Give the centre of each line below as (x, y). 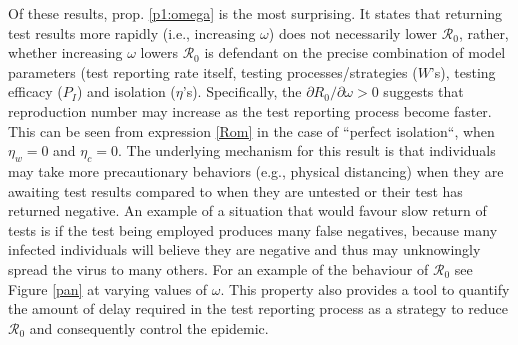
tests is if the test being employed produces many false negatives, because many (253, 229)
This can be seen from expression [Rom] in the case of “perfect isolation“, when (251, 130)
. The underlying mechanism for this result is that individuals (306, 150)
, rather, (483, 32)
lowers (159, 52)
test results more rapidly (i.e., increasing (132, 32)
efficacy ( (35, 91)
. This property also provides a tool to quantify (365, 288)
